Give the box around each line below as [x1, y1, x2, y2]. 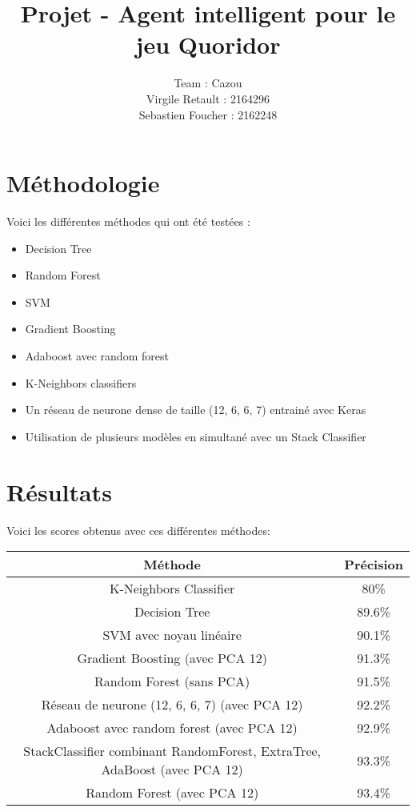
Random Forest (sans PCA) [94, 672, 250, 691]
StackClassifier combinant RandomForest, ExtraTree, [23, 742, 322, 761]
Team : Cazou [174, 74, 242, 91]
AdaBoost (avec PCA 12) [101, 760, 243, 779]
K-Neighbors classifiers [25, 374, 137, 391]
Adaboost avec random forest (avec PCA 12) [46, 718, 298, 738]
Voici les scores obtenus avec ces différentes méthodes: [6, 521, 270, 538]
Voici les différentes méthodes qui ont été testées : [6, 213, 250, 230]
